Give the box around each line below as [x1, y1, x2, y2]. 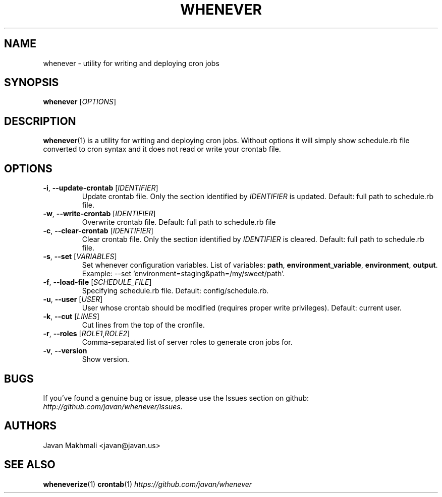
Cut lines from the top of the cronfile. [82, 321, 205, 330]
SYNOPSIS [4, 76, 59, 89]
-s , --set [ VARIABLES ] [43, 252, 117, 261]
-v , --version [43, 346, 87, 355]
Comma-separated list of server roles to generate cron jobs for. [82, 338, 293, 347]
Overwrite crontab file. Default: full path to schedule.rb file [82, 218, 276, 227]
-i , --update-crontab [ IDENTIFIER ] [43, 183, 158, 193]
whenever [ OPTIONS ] [43, 97, 117, 106]
